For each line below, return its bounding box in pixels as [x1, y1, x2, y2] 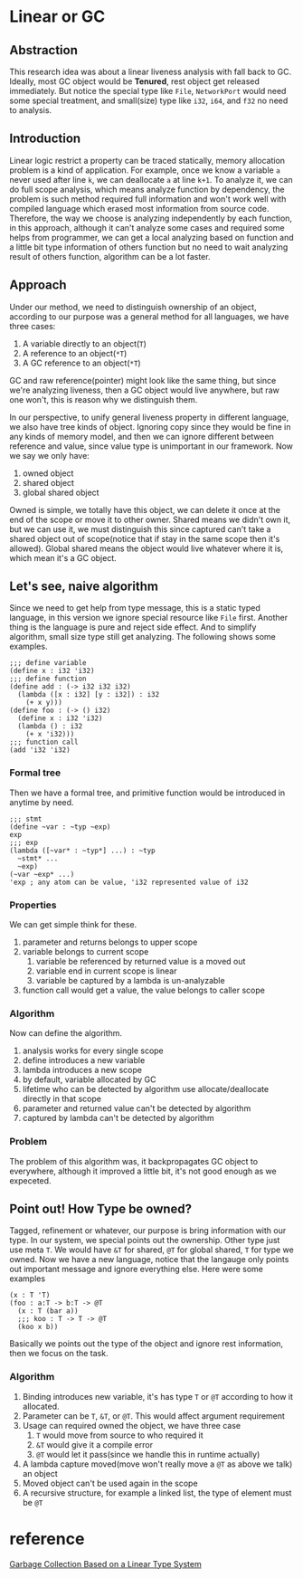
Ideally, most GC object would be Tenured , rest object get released [9, 76, 260, 87]
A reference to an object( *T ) [22, 347, 128, 358]
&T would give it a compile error [35, 1439, 154, 1450]
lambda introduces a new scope [22, 1065, 143, 1076]
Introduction [9, 131, 81, 147]
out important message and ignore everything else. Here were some [9, 1264, 264, 1275]
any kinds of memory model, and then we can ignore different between [9, 431, 274, 442]
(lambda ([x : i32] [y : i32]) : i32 [17, 690, 160, 699]
